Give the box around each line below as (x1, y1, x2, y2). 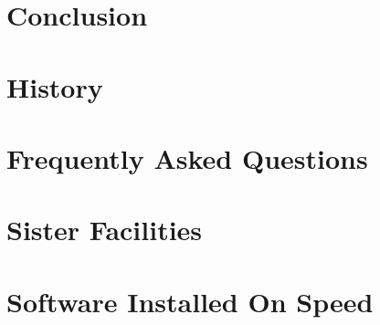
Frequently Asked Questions (6, 139, 368, 176)
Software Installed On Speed (6, 282, 374, 320)
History (6, 68, 103, 105)
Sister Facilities (6, 211, 203, 248)
